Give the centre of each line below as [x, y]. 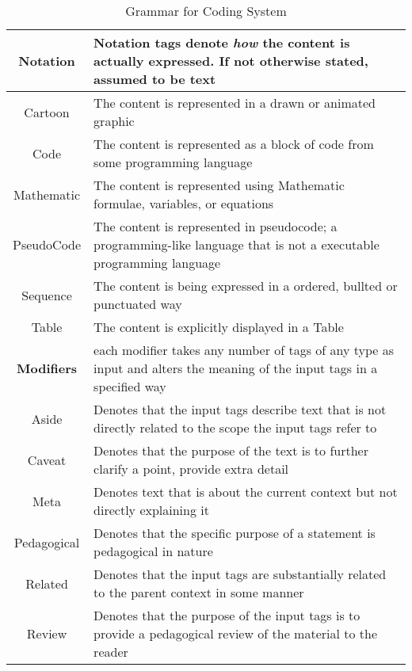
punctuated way [138, 304]
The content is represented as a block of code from [234, 144]
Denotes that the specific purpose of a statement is [235, 533]
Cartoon [47, 112]
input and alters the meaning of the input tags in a [236, 368]
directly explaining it [151, 510]
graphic [114, 121]
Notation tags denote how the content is [222, 42]
